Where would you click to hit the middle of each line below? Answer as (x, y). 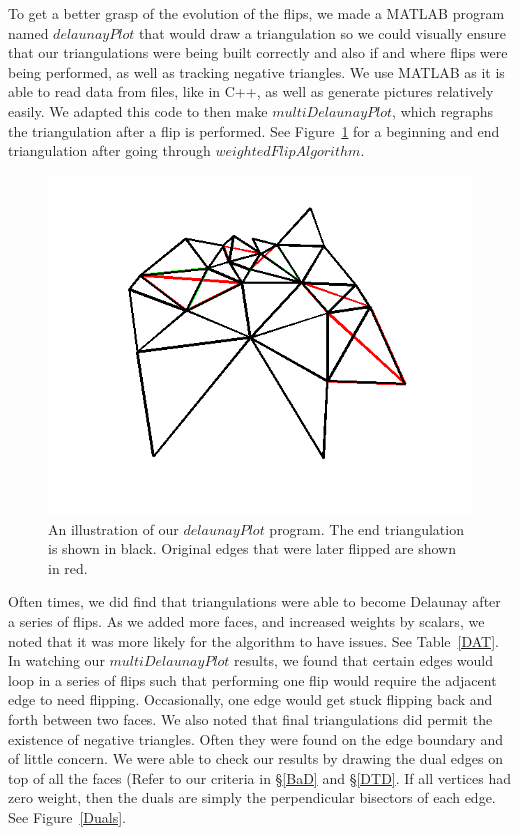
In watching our (56, 660)
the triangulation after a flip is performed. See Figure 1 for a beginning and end (254, 130)
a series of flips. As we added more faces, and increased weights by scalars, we (246, 621)
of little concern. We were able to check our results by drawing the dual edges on (256, 758)
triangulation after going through (109, 150)
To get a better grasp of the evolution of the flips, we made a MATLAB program (256, 13)
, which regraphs (442, 110)
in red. (68, 567)
